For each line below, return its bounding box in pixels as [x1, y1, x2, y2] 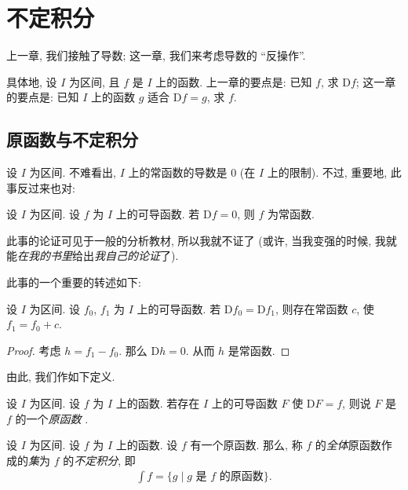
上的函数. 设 [115, 437, 178, 453]
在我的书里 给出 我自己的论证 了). [17, 247, 179, 264]
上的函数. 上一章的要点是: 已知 [155, 73, 312, 90]
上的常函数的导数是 [128, 164, 228, 181]
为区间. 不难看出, [29, 164, 116, 181]
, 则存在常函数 [275, 300, 348, 316]
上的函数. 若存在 [115, 395, 200, 411]
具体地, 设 [6, 73, 57, 90]
